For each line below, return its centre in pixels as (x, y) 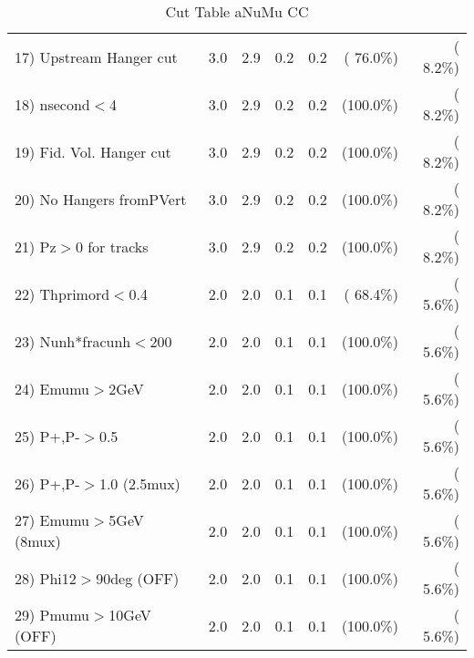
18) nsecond (52, 104)
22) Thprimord (62, 293)
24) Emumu (52, 388)
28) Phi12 (46, 578)
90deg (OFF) (138, 578)
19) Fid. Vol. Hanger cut (93, 151)
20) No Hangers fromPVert (101, 199)
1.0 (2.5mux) (139, 483)
